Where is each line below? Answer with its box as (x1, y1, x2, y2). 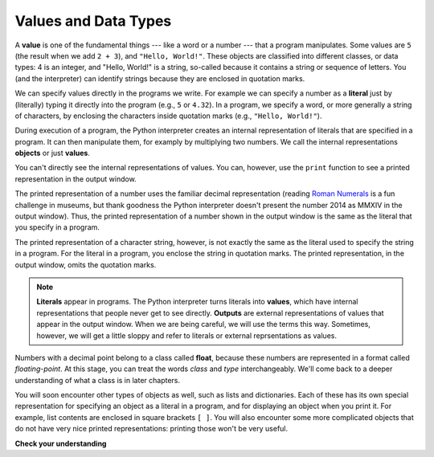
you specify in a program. (14, 222, 100, 232)
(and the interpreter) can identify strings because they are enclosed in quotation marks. (14, 73, 305, 84)
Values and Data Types (14, 12, 172, 30)
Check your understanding (14, 439, 107, 448)
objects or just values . (14, 149, 90, 158)
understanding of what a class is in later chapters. (14, 375, 181, 385)
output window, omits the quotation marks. (14, 259, 157, 269)
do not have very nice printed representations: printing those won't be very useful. (14, 424, 289, 434)
